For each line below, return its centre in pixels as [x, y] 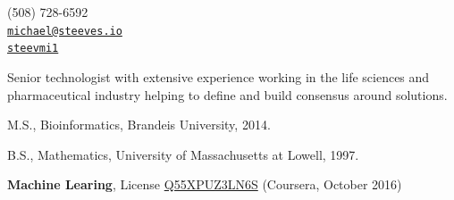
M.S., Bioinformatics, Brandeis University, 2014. [139, 125]
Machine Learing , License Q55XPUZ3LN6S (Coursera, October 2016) [205, 184]
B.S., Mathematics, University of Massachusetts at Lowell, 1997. [183, 154]
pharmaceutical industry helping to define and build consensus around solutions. [227, 94]
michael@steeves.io [65, 31]
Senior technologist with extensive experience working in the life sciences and [219, 76]
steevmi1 [33, 49]
